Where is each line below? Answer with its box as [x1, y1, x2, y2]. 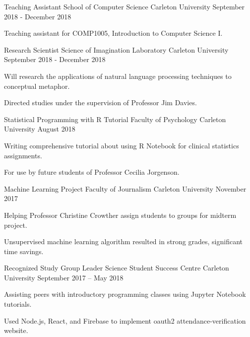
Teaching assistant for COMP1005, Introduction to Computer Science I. [4, 28, 223, 38]
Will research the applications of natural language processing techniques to [4, 70, 232, 81]
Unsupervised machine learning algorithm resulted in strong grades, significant [4, 236, 243, 247]
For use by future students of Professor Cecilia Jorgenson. [4, 167, 180, 177]
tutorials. [4, 299, 32, 309]
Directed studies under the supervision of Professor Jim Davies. [4, 97, 197, 108]
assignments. [4, 150, 42, 160]
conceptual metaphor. [4, 80, 70, 91]
